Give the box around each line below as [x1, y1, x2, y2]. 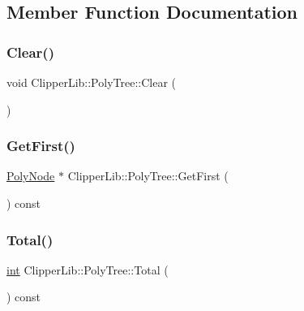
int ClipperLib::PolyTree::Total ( [6, 261, 169, 278]
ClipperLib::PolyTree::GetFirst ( [67, 167, 229, 184]
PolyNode [6, 167, 55, 184]
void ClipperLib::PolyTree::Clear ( [6, 74, 176, 90]
